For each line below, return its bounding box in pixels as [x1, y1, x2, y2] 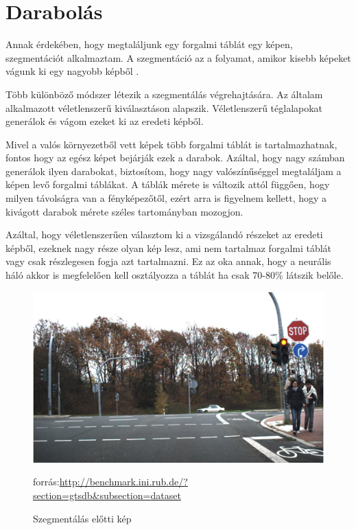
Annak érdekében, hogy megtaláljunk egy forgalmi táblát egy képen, [5, 37, 293, 51]
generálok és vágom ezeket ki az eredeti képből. [5, 114, 204, 128]
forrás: [33, 474, 60, 489]
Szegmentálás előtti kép [33, 511, 132, 525]
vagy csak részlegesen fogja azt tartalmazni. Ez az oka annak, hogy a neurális [5, 254, 331, 268]
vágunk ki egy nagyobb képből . [5, 64, 139, 78]
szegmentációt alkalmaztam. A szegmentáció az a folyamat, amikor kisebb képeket [5, 50, 351, 65]
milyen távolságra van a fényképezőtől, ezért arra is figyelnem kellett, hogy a [5, 191, 327, 205]
